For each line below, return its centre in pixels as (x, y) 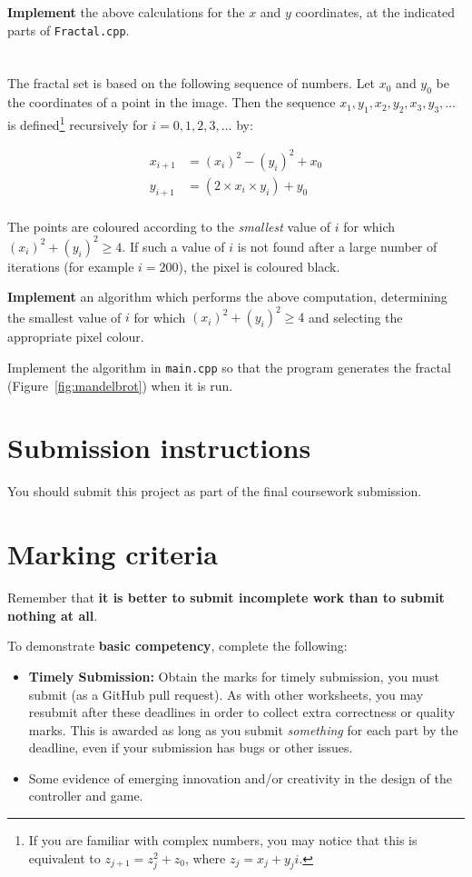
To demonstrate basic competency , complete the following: (177, 646)
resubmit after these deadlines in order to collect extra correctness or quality (242, 712)
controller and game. (86, 796)
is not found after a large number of (337, 246)
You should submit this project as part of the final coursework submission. (215, 491)
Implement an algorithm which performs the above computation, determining (227, 297)
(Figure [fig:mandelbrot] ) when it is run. (120, 385)
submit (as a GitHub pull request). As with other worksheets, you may (226, 694)
